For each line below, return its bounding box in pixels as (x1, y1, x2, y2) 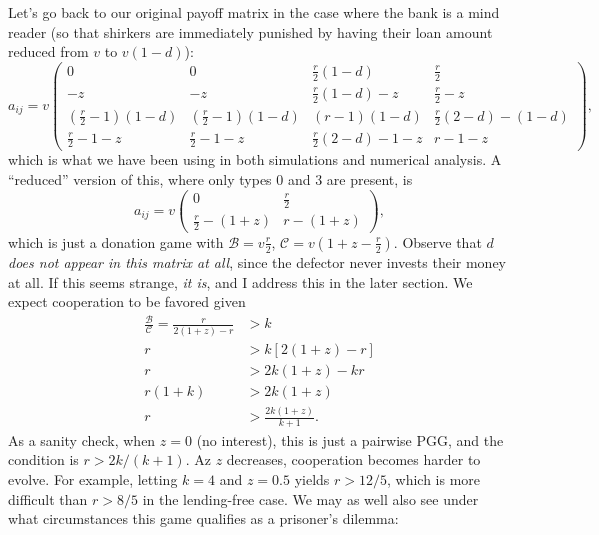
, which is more (387, 469, 481, 490)
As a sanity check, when (8, 429, 156, 450)
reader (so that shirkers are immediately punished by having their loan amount (8, 21, 493, 42)
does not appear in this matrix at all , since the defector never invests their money (8, 251, 507, 272)
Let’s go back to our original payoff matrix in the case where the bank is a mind (8, 2, 500, 22)
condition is (8, 449, 79, 470)
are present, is (326, 169, 413, 190)
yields (294, 469, 330, 490)
